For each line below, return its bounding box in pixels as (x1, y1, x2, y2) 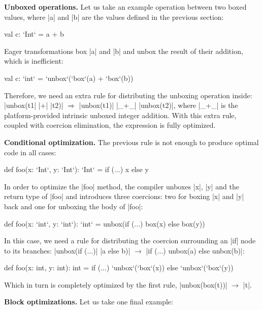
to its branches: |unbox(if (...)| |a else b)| (4, 245, 130, 256)
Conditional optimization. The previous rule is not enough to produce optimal (4, 136, 259, 147)
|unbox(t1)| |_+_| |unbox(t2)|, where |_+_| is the (79, 100, 238, 110)
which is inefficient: (4, 55, 63, 66)
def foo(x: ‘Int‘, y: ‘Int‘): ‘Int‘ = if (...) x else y (4, 164, 149, 175)
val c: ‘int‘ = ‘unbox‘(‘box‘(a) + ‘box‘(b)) (4, 72, 134, 83)
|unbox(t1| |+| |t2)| (4, 100, 63, 110)
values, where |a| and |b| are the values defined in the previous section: (4, 11, 224, 22)
